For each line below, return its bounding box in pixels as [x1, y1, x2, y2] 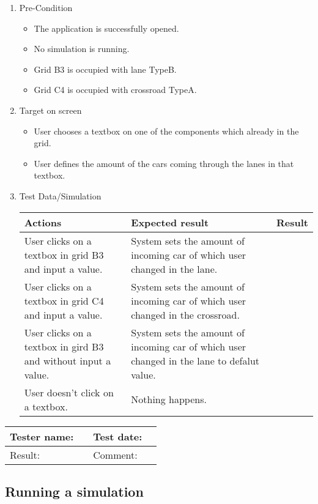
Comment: [93, 447, 138, 462]
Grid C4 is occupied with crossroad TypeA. [34, 83, 197, 96]
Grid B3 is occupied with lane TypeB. [34, 62, 177, 75]
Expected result [131, 215, 209, 229]
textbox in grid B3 [24, 247, 104, 262]
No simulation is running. [34, 42, 130, 55]
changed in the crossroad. [131, 307, 240, 322]
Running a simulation [5, 481, 144, 500]
